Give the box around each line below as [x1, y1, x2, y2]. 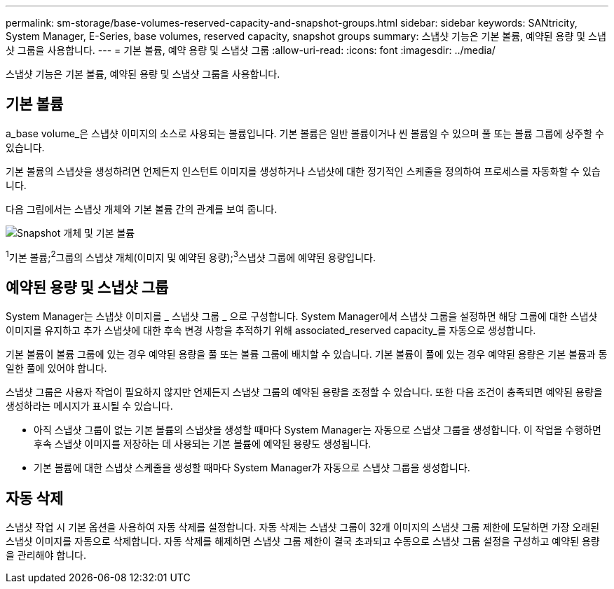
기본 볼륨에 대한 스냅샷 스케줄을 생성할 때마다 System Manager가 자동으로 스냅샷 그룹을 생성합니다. [34, 462, 470, 474]
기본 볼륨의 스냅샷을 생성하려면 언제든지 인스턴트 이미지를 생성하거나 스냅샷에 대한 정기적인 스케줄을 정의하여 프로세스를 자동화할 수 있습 [6, 165, 601, 177]
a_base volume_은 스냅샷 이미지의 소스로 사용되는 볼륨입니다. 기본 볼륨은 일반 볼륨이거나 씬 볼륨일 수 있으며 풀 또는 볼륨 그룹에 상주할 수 [6, 127, 604, 139]
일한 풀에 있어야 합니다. [6, 362, 107, 375]
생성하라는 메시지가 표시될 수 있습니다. [6, 400, 173, 413]
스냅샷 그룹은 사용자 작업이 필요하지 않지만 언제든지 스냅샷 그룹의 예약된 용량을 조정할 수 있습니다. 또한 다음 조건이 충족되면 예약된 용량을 [6, 386, 603, 399]
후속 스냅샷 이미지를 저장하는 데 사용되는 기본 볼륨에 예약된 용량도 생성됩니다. [34, 438, 371, 450]
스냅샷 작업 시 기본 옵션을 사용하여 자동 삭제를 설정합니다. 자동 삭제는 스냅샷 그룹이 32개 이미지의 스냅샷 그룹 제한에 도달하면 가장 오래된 [6, 521, 600, 534]
